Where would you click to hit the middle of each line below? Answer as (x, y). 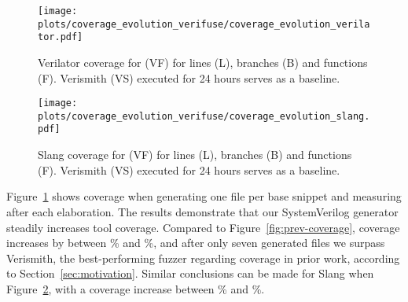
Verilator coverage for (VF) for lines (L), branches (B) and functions (203, 62)
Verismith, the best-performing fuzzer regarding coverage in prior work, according (203, 258)
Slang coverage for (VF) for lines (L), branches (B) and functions (195, 155)
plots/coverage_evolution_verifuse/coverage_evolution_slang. (204, 116)
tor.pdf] (61, 37)
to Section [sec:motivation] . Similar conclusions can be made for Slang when (190, 273)
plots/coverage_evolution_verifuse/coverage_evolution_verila (204, 24)
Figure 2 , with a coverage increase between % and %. (136, 288)
